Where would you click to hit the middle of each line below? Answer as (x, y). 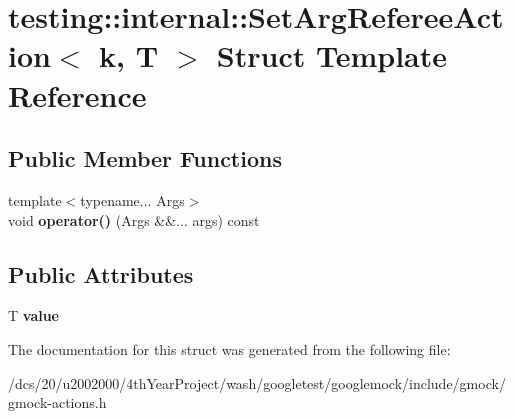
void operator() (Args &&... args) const (134, 219)
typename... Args (132, 199)
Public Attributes (101, 273)
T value (33, 315)
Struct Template (331, 55)
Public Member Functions (145, 158)
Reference (77, 94)
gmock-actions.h (57, 402)
